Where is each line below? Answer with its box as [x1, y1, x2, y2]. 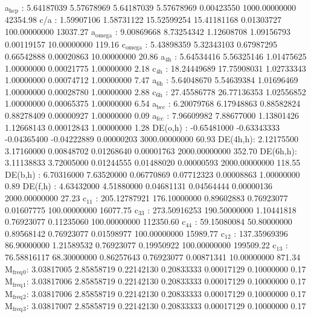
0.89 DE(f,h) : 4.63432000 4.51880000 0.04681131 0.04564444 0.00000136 [5, 180, 272, 192]
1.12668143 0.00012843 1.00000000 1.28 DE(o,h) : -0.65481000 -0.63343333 [5, 121, 280, 133]
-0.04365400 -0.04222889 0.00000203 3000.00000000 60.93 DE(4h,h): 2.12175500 [5, 133, 299, 145]
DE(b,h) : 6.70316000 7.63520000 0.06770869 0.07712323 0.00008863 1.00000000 [5, 168, 300, 180]
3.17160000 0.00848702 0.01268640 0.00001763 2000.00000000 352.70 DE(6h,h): [5, 144, 297, 157]
